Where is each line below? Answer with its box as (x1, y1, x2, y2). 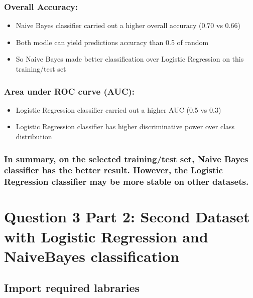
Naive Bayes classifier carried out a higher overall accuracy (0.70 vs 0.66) (16, 20, 240, 31)
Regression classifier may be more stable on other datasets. (4, 175, 249, 188)
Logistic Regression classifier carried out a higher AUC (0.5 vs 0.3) (16, 104, 221, 115)
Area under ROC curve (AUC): (4, 85, 135, 97)
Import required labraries (4, 280, 140, 295)
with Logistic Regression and (4, 226, 208, 246)
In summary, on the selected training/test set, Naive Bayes (4, 152, 248, 165)
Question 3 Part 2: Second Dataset (4, 206, 250, 227)
